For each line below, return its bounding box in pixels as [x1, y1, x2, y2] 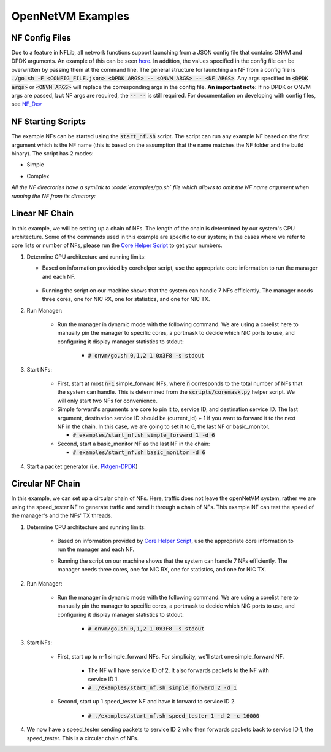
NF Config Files [11, 33, 72, 43]
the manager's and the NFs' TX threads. [11, 512, 113, 519]
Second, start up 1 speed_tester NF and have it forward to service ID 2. [57, 698, 236, 705]
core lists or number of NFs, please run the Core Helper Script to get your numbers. [11, 241, 223, 249]
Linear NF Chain [11, 208, 74, 219]
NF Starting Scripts [11, 117, 86, 127]
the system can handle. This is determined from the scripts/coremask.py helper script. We [57, 388, 295, 396]
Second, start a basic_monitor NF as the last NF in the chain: [57, 440, 210, 447]
